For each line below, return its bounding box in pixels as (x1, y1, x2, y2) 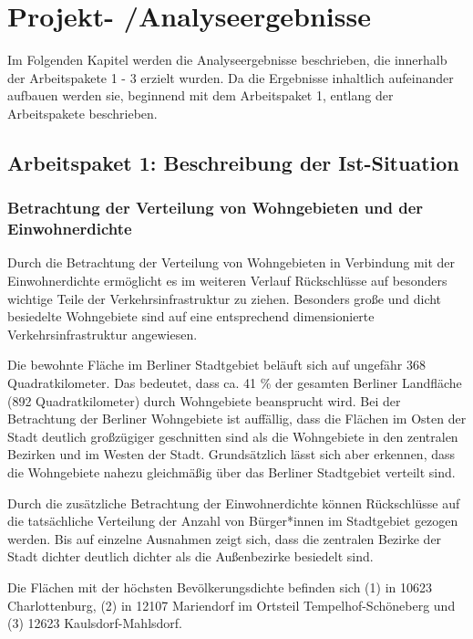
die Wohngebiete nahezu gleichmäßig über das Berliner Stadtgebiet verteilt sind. (7, 462, 456, 481)
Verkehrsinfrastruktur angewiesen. (7, 324, 198, 343)
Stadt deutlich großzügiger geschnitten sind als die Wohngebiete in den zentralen (7, 426, 458, 445)
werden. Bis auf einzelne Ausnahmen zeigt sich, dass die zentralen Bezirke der (7, 529, 442, 548)
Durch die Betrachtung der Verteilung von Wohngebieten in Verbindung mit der (7, 253, 456, 272)
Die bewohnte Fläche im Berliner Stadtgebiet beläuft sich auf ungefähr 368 (7, 355, 426, 374)
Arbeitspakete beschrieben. (7, 103, 158, 122)
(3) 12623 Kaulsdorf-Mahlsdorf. (7, 613, 182, 633)
